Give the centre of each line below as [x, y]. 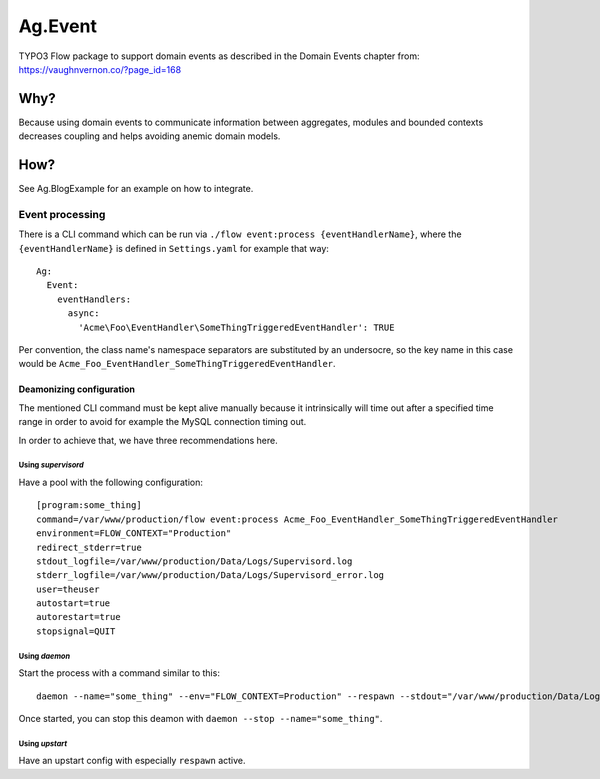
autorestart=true [78, 617]
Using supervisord [51, 465]
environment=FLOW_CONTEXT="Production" [134, 533]
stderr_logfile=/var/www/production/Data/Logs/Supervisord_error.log [210, 575]
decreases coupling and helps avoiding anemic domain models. [149, 136]
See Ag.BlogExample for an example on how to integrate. [136, 189]
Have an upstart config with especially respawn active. [132, 761]
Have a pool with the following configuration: [111, 482]
